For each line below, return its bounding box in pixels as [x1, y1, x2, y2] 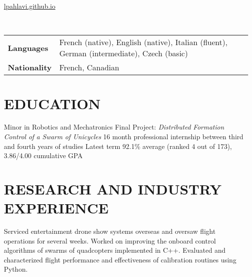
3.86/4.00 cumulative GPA [4, 150, 83, 161]
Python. [4, 264, 28, 274]
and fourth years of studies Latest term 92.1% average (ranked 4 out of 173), [4, 141, 232, 151]
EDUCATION [4, 94, 101, 114]
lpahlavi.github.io [4, 1, 56, 11]
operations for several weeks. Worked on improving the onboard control [4, 235, 216, 245]
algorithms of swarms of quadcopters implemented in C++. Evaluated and [4, 245, 226, 255]
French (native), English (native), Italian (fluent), [59, 36, 228, 48]
